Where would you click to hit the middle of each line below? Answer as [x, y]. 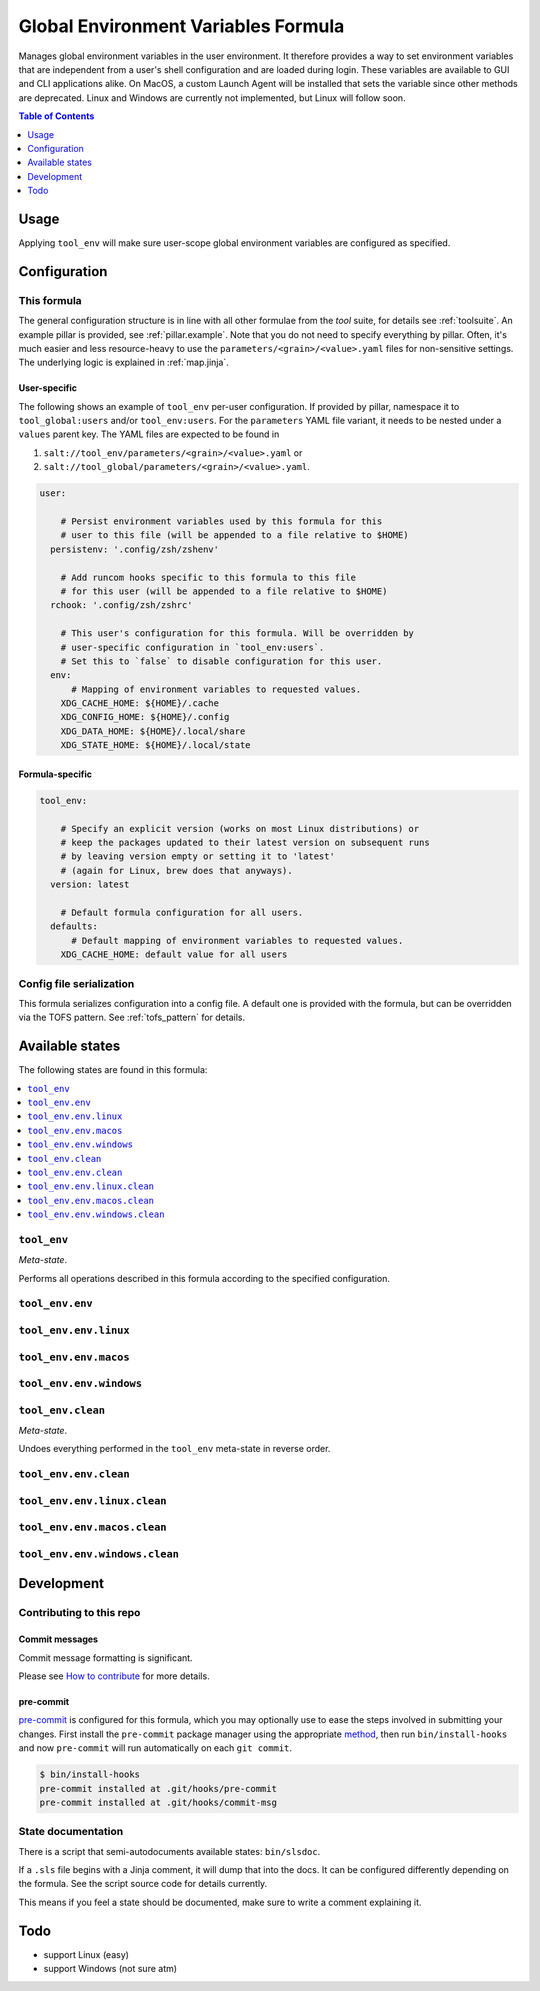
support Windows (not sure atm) [110, 1969]
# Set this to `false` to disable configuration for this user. [221, 661]
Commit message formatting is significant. [106, 1657]
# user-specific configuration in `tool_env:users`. [192, 647]
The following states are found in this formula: [113, 1070]
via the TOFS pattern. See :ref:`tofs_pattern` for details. [131, 1017]
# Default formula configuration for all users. [182, 912]
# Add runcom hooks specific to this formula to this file [208, 577]
